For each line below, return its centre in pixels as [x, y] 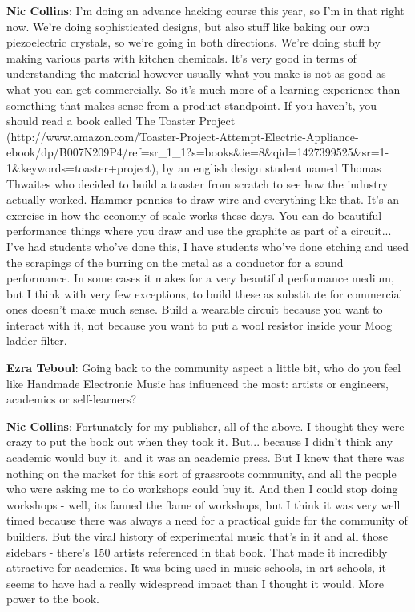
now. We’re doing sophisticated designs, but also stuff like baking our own [188, 26]
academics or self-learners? [72, 399]
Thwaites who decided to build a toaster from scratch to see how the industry [197, 183]
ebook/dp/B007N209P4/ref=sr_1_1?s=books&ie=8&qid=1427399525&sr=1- [198, 152]
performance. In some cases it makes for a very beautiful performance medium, [200, 278]
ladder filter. [37, 340]
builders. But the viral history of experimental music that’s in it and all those [197, 536]
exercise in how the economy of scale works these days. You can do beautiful [194, 215]
